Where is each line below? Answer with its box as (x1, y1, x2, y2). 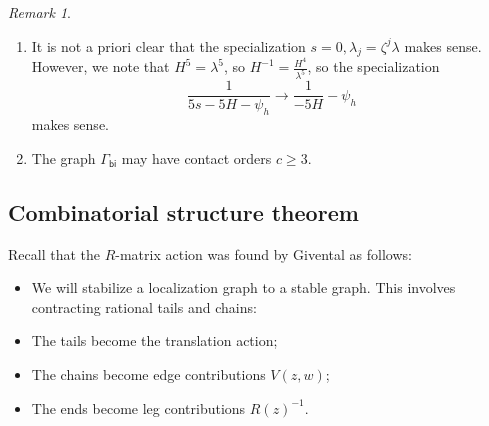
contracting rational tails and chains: (31, 296, 257, 317)
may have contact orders (121, 147, 272, 168)
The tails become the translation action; (31, 330, 278, 351)
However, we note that (31, 56, 170, 77)
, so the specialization (307, 56, 440, 77)
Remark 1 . (8, 2, 71, 22)
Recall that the (8, 243, 100, 264)
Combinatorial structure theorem (8, 196, 359, 227)
